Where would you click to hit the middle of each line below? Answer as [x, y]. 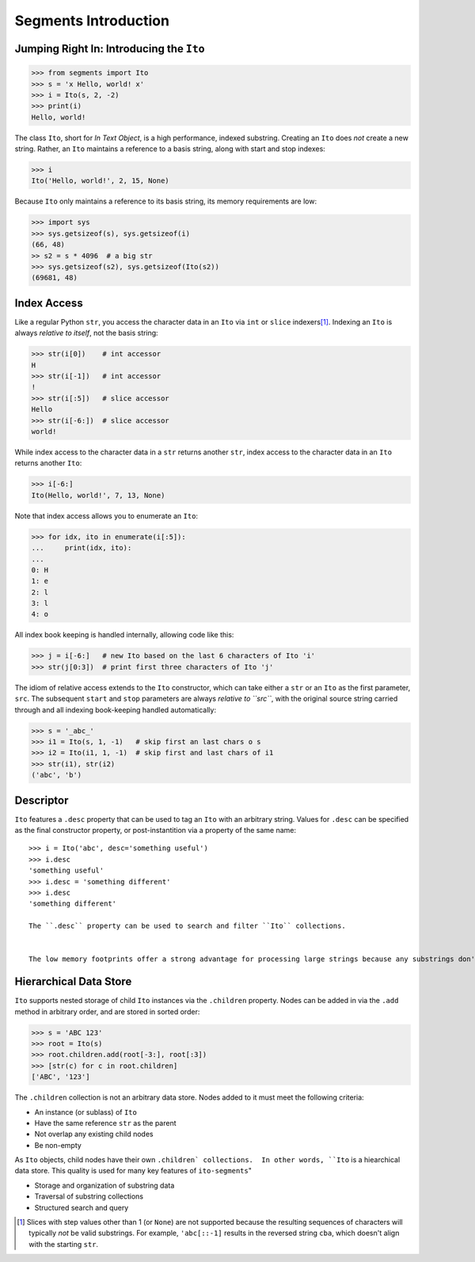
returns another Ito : [48, 463]
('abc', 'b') [57, 775]
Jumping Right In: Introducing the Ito [110, 49]
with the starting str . [64, 1244]
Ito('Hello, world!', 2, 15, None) [100, 181]
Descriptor [42, 800]
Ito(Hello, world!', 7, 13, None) [98, 495]
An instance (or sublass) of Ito [86, 1112]
